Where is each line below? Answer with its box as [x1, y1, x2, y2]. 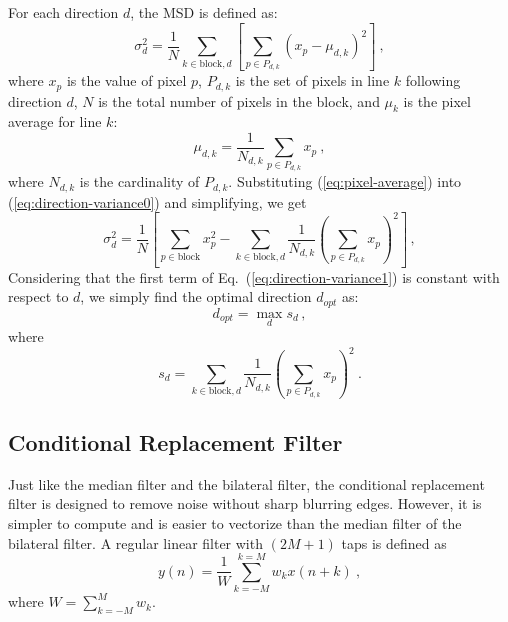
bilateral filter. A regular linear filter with [8, 532, 263, 553]
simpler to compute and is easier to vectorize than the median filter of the [8, 512, 462, 533]
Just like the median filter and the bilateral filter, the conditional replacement [8, 473, 485, 494]
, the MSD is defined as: [130, 2, 278, 22]
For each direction [8, 2, 119, 22]
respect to [8, 286, 69, 307]
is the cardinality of [79, 171, 200, 192]
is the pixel [403, 90, 471, 111]
